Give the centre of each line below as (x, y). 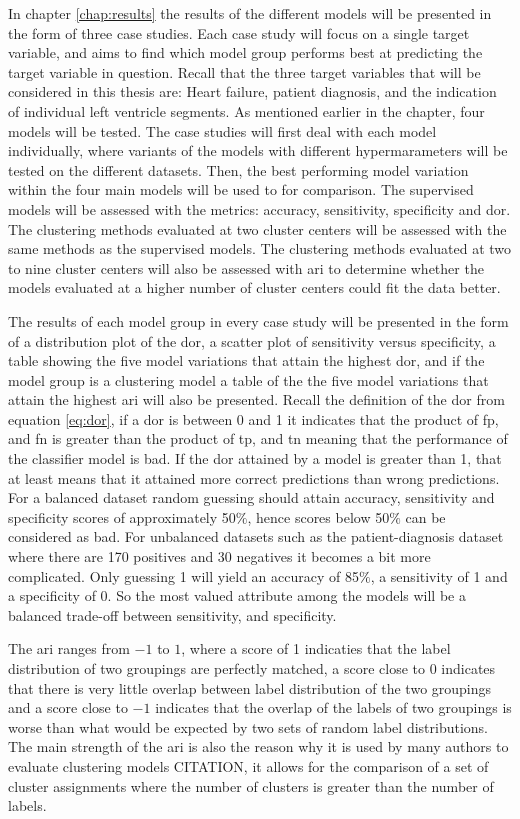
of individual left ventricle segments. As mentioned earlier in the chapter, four (246, 110)
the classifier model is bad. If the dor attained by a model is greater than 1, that (255, 458)
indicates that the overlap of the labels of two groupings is (333, 707)
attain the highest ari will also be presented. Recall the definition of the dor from (256, 399)
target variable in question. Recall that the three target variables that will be (244, 71)
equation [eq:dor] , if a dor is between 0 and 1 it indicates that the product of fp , (253, 418)
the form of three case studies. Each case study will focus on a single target (239, 32)
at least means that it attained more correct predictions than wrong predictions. (254, 477)
